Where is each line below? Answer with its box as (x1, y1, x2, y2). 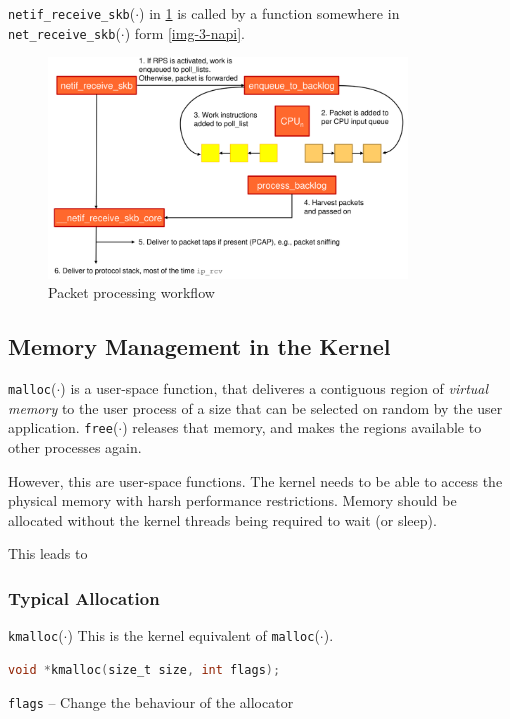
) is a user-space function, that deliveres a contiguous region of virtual (60, 378, 489, 399)
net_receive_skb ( (8, 22, 121, 43)
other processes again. (8, 436, 142, 457)
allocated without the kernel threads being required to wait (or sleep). (8, 509, 437, 530)
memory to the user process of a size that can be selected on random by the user (8, 397, 503, 418)
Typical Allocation (8, 585, 160, 610)
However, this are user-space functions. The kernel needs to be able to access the (8, 470, 503, 491)
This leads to (8, 543, 88, 564)
